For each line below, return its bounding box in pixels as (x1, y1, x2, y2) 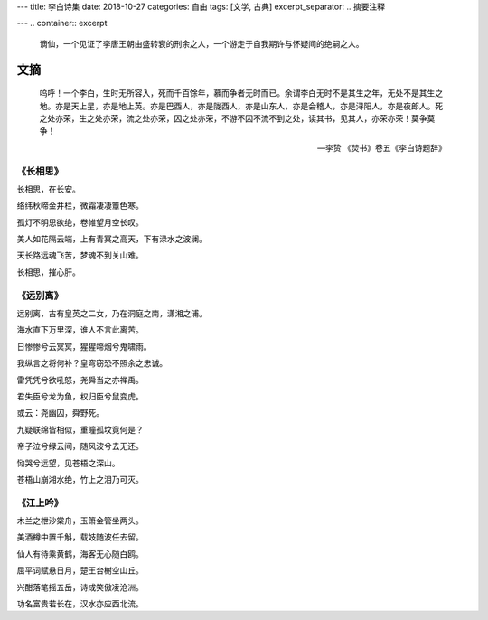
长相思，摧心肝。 (16, 267, 80, 277)
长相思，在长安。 (16, 183, 80, 194)
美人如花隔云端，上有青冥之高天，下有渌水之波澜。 (16, 233, 207, 244)
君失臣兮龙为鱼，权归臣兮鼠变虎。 (16, 390, 144, 401)
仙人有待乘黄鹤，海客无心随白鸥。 (16, 548, 144, 559)
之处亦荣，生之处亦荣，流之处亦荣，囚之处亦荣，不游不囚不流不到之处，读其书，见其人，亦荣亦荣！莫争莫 (39, 113, 436, 124)
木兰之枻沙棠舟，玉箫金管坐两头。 (16, 515, 144, 526)
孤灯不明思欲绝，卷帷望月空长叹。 (16, 217, 144, 228)
